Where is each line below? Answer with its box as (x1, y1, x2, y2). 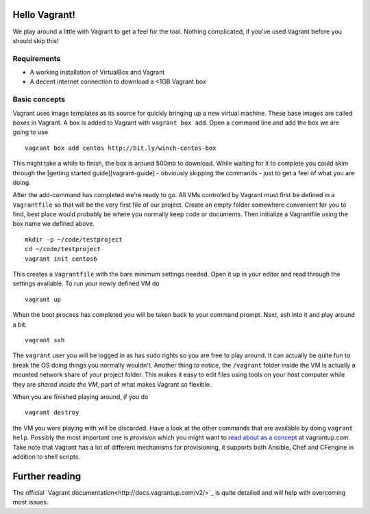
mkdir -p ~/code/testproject (25, 235, 123, 243)
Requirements (12, 53, 61, 63)
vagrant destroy (25, 409, 79, 417)
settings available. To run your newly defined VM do (12, 279, 160, 287)
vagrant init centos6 (25, 255, 97, 263)
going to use (12, 128, 48, 136)
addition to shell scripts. (12, 452, 80, 461)
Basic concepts (12, 94, 65, 104)
